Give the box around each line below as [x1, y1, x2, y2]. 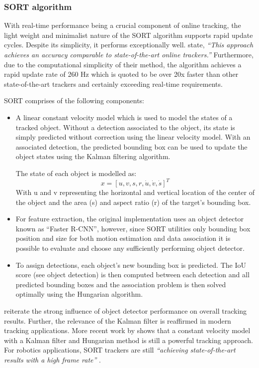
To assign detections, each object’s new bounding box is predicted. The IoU [15, 259, 246, 270]
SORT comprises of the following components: [4, 95, 145, 106]
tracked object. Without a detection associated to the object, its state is [15, 122, 235, 132]
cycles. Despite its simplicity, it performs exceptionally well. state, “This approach [4, 39, 254, 50]
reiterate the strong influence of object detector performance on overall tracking [4, 305, 247, 316]
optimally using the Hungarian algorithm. [15, 289, 143, 299]
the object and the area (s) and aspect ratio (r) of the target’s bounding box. [15, 196, 251, 207]
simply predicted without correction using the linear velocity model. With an [15, 132, 251, 142]
